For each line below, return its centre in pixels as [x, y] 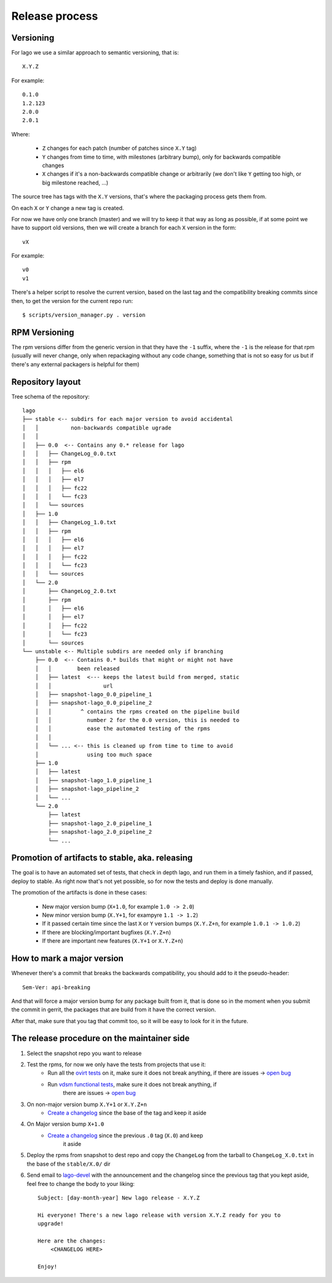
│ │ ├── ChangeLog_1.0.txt [69, 523]
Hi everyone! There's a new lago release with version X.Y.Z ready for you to [159, 1215]
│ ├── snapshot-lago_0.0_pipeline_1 [93, 694]
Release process [55, 16]
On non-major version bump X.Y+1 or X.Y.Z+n [87, 1104]
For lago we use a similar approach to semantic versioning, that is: [95, 53]
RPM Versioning [43, 332]
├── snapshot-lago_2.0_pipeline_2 [100, 832]
